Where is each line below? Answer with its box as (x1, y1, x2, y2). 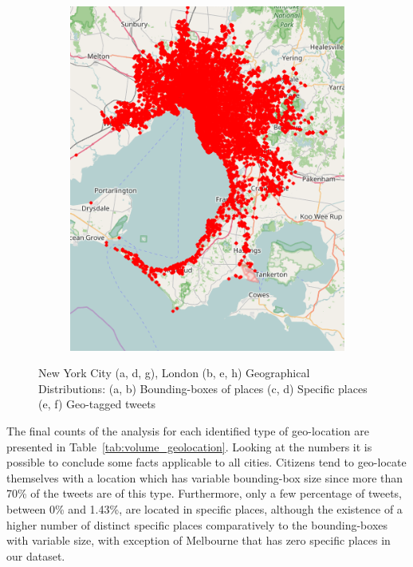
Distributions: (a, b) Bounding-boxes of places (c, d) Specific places (38, 380, 368, 396)
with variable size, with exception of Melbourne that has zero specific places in (6, 532, 391, 549)
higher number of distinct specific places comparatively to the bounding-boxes (6, 516, 388, 533)
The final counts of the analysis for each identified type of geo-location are (6, 423, 369, 439)
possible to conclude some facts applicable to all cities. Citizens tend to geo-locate (6, 454, 407, 471)
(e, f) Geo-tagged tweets (38, 396, 156, 412)
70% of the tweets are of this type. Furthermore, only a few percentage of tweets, (6, 485, 403, 502)
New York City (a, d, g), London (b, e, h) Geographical (38, 364, 310, 381)
